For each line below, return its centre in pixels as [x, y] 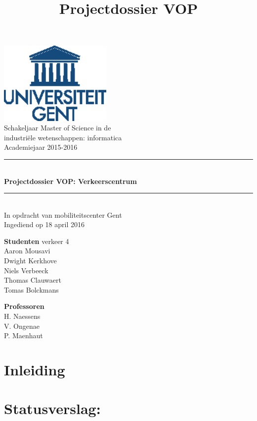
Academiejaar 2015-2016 [41, 147]
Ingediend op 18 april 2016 [44, 224]
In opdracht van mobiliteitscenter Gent [63, 214]
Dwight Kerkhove [30, 261]
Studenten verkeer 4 [37, 241]
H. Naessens [22, 316]
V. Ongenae [22, 326]
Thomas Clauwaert [33, 280]
